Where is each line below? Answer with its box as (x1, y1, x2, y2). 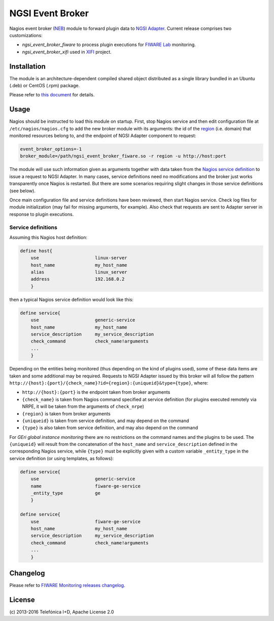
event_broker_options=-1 (20, 146, 82, 152)
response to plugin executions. (9, 211, 74, 217)
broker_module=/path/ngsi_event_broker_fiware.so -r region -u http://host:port (20, 153, 226, 159)
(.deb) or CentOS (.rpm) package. (9, 83, 80, 89)
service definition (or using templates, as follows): (9, 455, 114, 461)
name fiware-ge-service (30, 483, 141, 489)
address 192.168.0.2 (30, 277, 125, 282)
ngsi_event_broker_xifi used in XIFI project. (22, 49, 112, 55)
